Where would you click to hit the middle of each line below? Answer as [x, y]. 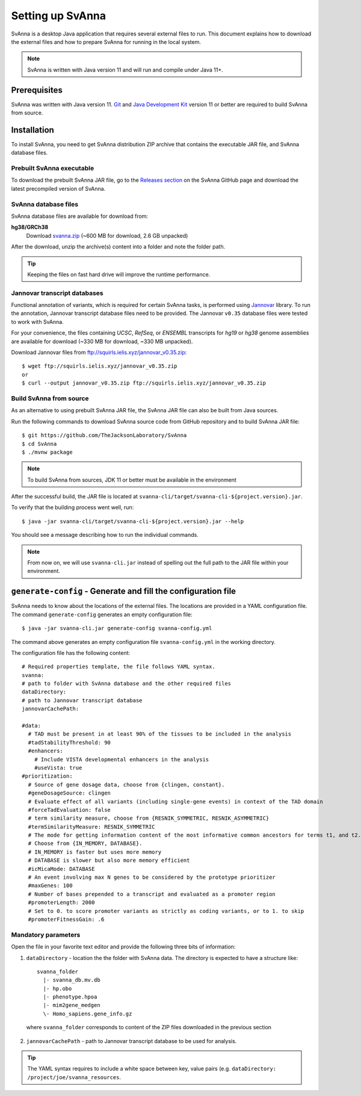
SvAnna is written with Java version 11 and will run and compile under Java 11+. [125, 70]
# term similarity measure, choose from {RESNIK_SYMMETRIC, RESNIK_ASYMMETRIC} [149, 818]
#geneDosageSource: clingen [69, 793]
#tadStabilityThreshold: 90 [69, 742]
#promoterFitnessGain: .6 [66, 919]
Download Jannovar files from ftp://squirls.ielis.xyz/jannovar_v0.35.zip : [99, 353]
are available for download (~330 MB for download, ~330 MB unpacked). [102, 341]
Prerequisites [37, 90]
